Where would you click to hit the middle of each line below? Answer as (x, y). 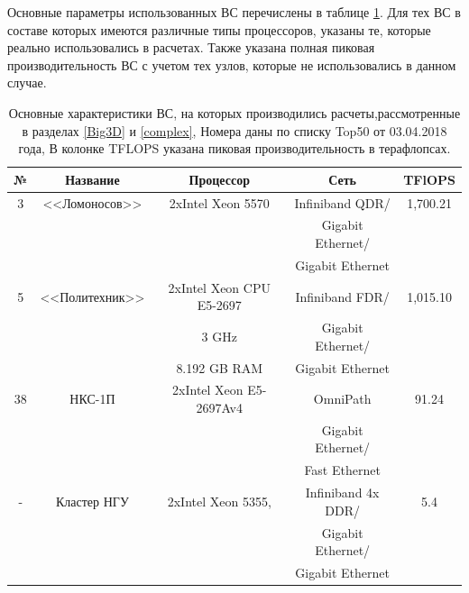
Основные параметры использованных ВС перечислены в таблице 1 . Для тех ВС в (234, 12)
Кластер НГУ (92, 501)
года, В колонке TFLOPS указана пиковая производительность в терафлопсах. (234, 148)
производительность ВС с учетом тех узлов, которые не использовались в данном (232, 64)
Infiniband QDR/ (342, 202)
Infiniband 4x (342, 493)
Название (92, 179)
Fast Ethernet (342, 470)
